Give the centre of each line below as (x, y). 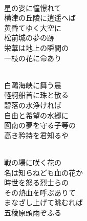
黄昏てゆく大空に (33, 27)
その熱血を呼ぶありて (40, 192)
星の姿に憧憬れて (33, 7)
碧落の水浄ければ (33, 105)
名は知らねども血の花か (43, 172)
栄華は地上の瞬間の (36, 47)
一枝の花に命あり (33, 58)
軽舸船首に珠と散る (36, 95)
